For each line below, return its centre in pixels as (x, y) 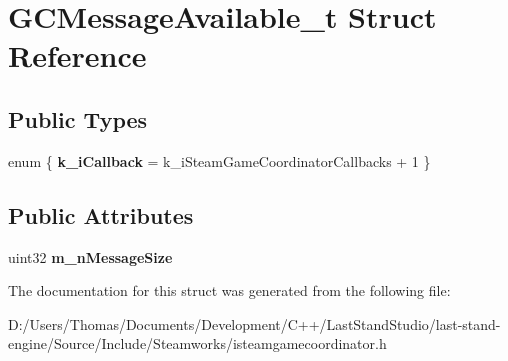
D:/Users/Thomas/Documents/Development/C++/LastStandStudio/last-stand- (254, 323)
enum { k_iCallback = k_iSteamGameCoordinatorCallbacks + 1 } (219, 160)
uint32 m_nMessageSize (90, 256)
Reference (77, 55)
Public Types (78, 118)
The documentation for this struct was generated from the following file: (229, 290)
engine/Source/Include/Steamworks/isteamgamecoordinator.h (197, 343)
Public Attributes (101, 214)
